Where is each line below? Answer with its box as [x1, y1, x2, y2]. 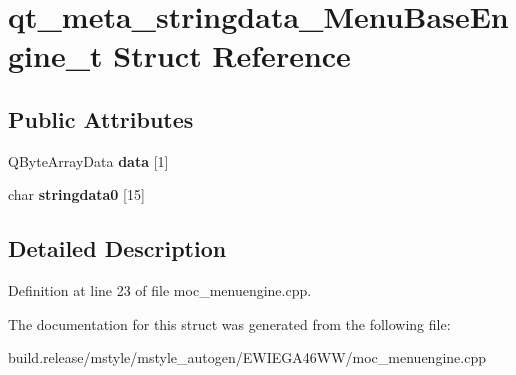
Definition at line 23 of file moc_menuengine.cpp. [8, 280, 312, 301]
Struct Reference [113, 35, 351, 76]
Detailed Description [8, 233, 227, 264]
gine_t [8, 35, 103, 76]
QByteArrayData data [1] [8, 150, 169, 171]
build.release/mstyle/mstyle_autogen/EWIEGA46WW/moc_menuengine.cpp [8, 347, 486, 368]
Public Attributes [8, 103, 194, 134]
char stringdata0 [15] [8, 184, 145, 205]
